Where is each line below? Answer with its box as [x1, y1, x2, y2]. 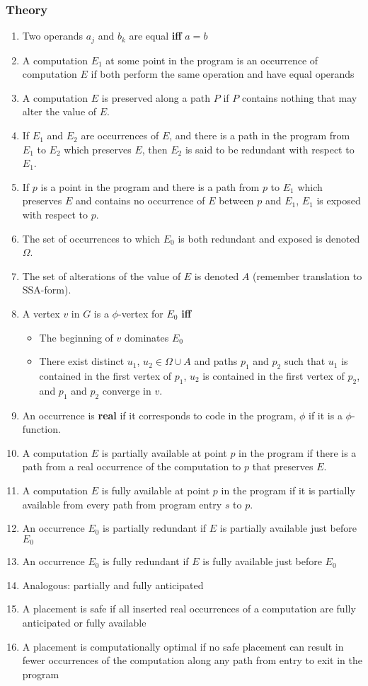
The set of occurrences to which [22, 231, 161, 245]
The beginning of [39, 330, 113, 344]
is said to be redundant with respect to [185, 141, 355, 156]
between [219, 193, 254, 208]
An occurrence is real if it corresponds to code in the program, [22, 407, 297, 422]
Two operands [22, 28, 84, 43]
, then [142, 141, 168, 156]
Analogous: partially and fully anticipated [22, 577, 204, 592]
